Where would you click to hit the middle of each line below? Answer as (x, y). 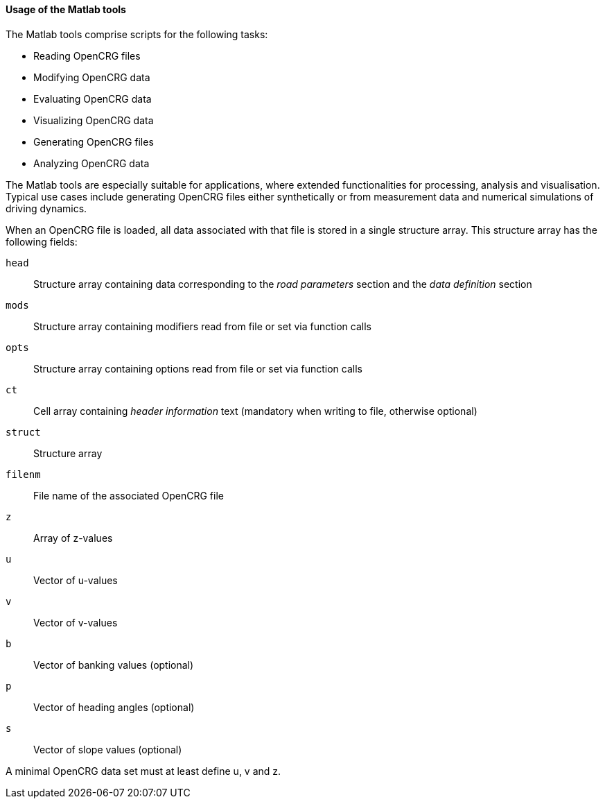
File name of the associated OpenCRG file (129, 495)
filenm (23, 474)
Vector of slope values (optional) (108, 749)
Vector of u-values (76, 580)
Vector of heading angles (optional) (114, 707)
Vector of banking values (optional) (114, 665)
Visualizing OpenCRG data (94, 120)
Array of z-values (73, 538)
